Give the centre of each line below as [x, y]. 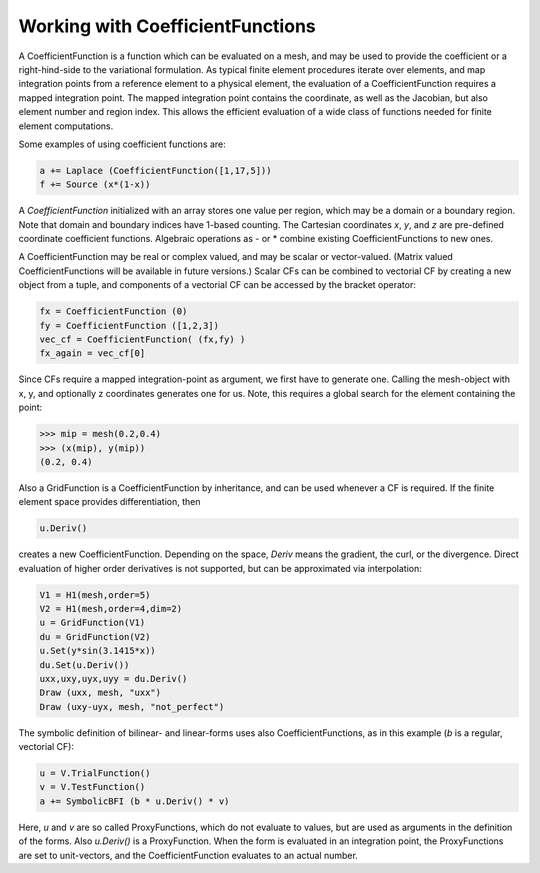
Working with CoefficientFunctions [167, 26]
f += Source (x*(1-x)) [95, 184]
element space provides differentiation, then [109, 502]
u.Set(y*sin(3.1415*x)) [98, 651]
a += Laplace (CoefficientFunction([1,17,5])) [155, 170]
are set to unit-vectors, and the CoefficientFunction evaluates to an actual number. [188, 855]
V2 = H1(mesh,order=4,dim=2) [111, 608]
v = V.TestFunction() [92, 787]
